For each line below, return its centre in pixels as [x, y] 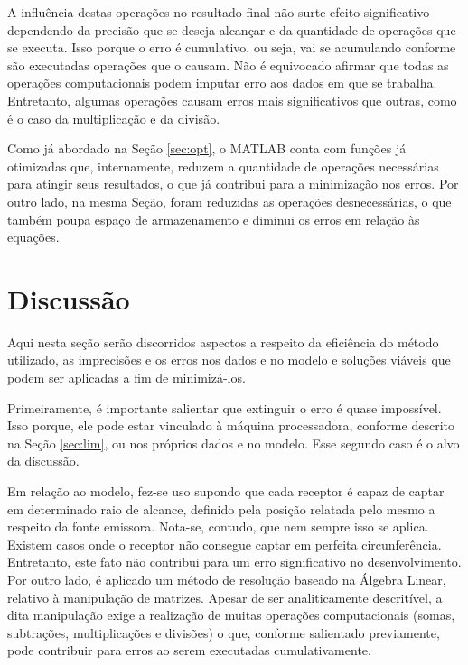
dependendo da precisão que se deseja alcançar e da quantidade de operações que [232, 29]
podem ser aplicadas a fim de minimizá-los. [126, 378]
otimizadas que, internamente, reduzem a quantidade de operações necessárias [223, 166]
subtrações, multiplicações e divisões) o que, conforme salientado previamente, [224, 632]
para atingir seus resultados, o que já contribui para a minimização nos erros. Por [233, 184]
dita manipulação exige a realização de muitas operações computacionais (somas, [231, 615]
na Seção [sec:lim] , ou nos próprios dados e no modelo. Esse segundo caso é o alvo [234, 443]
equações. [33, 237]
